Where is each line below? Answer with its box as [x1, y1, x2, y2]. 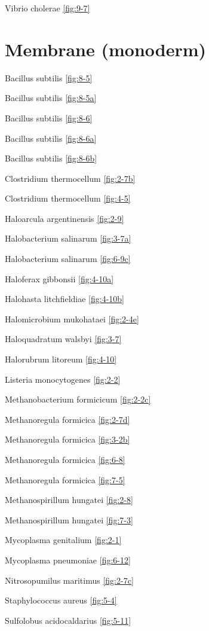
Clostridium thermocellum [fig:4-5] [5, 192, 131, 205]
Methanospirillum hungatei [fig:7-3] [5, 513, 133, 526]
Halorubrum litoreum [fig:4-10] [5, 353, 117, 365]
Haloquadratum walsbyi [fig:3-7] [5, 333, 122, 345]
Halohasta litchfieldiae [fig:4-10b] [5, 292, 124, 305]
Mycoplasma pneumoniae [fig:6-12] [5, 553, 131, 566]
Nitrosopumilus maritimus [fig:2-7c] [5, 574, 134, 586]
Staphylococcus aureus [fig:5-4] [5, 594, 117, 606]
